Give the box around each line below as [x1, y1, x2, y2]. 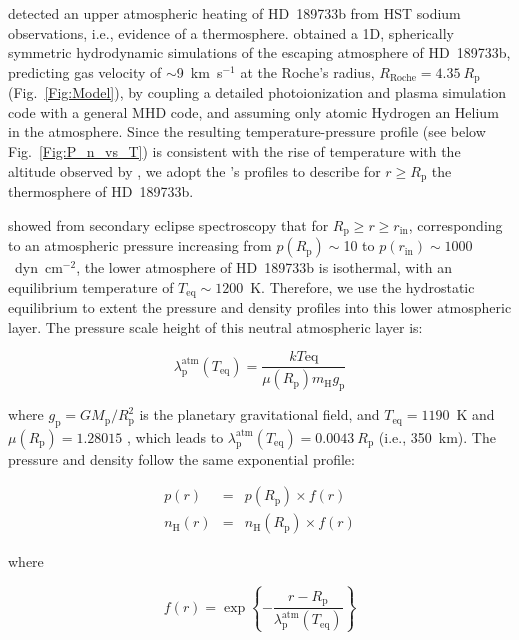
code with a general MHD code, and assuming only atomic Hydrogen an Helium [8, 101, 499, 122]
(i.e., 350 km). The [378, 426, 496, 447]
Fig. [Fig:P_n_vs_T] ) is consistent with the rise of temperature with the [8, 141, 461, 162]
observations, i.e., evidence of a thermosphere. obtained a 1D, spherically [8, 22, 454, 43]
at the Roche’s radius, [240, 61, 375, 82]
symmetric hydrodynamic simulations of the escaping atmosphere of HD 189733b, [8, 42, 511, 63]
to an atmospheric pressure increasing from [8, 235, 272, 256]
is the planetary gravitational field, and [139, 404, 380, 425]
